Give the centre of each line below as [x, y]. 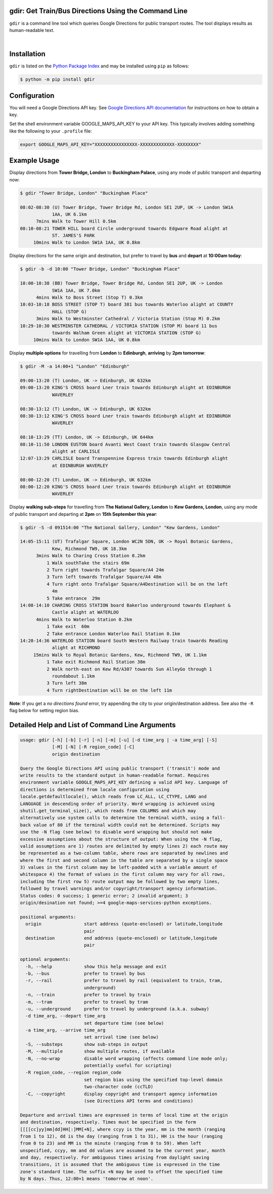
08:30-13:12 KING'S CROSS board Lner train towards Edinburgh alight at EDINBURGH [125, 416]
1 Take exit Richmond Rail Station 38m [96, 662]
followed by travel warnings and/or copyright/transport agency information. [119, 889]
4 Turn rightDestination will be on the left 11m [109, 690]
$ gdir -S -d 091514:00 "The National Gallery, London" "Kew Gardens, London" [120, 527]
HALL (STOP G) [69, 312]
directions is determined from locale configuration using [95, 789]
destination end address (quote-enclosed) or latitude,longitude [121, 938]
